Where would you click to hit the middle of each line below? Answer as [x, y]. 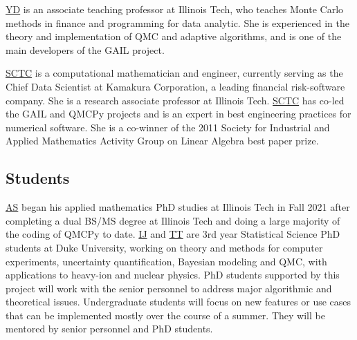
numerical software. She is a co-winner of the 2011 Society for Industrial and [168, 127]
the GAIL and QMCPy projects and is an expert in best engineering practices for [178, 114]
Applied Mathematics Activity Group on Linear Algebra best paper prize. [162, 141]
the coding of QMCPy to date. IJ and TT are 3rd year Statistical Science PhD [173, 234]
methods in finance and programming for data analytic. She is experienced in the [177, 22]
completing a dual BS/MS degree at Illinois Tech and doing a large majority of [173, 220]
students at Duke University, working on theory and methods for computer [164, 247]
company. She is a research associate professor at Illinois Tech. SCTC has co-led [175, 100]
